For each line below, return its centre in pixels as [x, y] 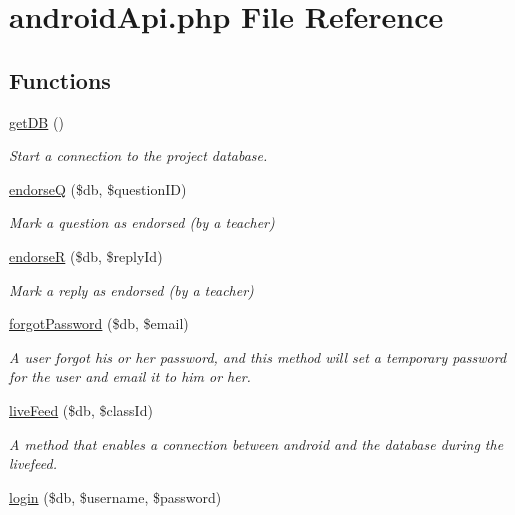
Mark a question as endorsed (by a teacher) [142, 222]
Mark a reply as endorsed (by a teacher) [131, 289]
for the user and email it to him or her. [130, 376]
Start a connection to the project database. [138, 155]
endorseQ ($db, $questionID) [98, 188]
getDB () [36, 121]
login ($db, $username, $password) [115, 496]
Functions [60, 79]
